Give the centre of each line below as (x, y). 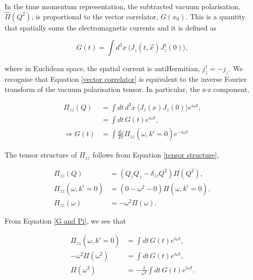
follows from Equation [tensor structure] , (156, 155)
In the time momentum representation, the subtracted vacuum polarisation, (122, 6)
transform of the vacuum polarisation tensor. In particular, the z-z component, (127, 89)
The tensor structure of (41, 155)
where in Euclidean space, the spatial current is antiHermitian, (102, 68)
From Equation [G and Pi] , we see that (65, 220)
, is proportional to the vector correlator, (95, 16)
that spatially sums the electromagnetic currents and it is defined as (110, 27)
